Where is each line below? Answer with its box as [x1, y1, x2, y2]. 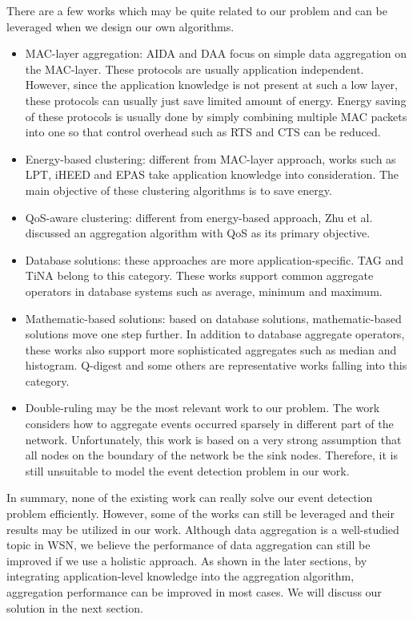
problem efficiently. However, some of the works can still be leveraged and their [6, 505, 395, 522]
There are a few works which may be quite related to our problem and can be [6, 2, 387, 18]
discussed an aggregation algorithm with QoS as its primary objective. [25, 225, 371, 241]
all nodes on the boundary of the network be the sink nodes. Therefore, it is [25, 447, 399, 463]
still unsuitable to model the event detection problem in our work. [25, 462, 350, 479]
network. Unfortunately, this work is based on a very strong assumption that [25, 431, 402, 447]
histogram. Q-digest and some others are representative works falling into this [25, 357, 407, 374]
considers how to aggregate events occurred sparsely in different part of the [25, 415, 394, 432]
